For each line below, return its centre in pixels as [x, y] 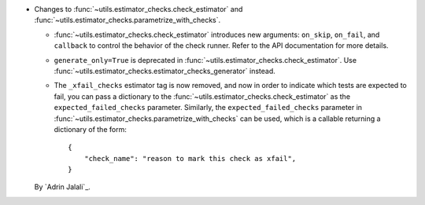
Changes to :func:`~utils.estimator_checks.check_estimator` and [139, 9]
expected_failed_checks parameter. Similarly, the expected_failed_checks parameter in [208, 108]
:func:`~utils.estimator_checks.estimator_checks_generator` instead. [164, 71]
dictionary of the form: [91, 129]
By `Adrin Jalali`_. [62, 187]
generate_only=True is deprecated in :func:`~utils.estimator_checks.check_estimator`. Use [205, 60]
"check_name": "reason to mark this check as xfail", [190, 158]
